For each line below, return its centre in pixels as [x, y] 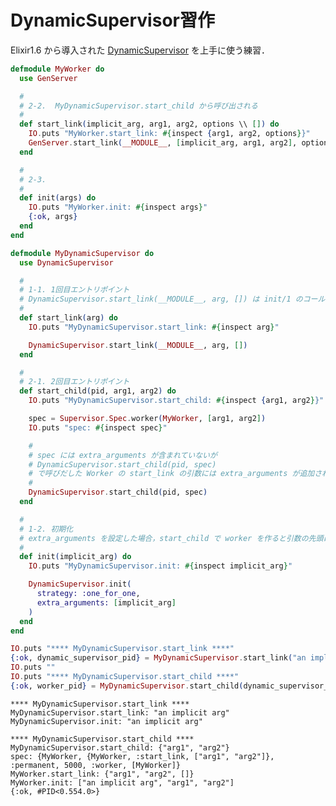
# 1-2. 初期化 [46, 529]
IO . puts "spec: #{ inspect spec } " [98, 427]
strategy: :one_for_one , [88, 594]
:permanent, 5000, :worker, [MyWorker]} [96, 765]
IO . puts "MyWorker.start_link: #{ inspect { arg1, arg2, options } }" [169, 134]
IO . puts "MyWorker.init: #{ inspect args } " [118, 207]
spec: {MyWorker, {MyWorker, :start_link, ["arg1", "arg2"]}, [142, 756]
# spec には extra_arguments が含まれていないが [123, 455]
